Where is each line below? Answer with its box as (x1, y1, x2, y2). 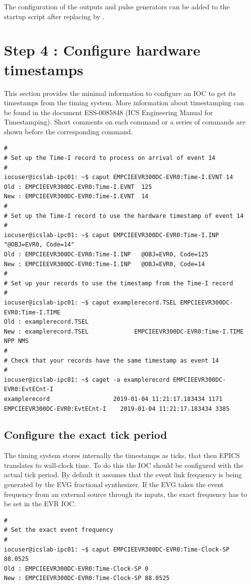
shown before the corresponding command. (4, 126, 133, 136)
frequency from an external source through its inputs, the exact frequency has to (4, 489, 248, 499)
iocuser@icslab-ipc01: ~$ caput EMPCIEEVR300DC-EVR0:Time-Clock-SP (4, 546, 230, 553)
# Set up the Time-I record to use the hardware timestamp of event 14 (4, 212, 244, 219)
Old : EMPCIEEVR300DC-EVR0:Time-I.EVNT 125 (4, 183, 152, 190)
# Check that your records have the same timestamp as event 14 (4, 357, 219, 364)
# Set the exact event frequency (4, 526, 113, 534)
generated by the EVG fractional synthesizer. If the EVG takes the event (4, 479, 224, 490)
